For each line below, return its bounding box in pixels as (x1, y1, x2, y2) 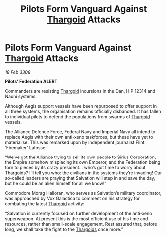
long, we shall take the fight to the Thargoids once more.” (5, 226, 123, 232)
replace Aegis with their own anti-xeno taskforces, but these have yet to (5, 134, 153, 140)
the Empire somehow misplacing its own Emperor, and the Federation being (5, 159, 161, 165)
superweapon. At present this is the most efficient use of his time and (5, 215, 148, 222)
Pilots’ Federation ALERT (5, 79, 58, 84)
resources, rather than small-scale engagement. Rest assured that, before (5, 221, 157, 227)
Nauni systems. (5, 93, 37, 99)
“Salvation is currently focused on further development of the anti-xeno (5, 210, 152, 216)
